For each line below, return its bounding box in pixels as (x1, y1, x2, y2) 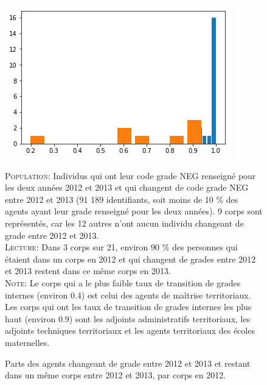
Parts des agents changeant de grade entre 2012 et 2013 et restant (5, 356, 251, 369)
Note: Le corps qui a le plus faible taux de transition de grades (5, 276, 241, 289)
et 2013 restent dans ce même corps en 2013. (5, 264, 171, 277)
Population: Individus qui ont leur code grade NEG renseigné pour (5, 169, 256, 182)
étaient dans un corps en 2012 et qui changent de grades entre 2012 (5, 252, 256, 265)
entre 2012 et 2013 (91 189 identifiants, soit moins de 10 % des (5, 192, 238, 205)
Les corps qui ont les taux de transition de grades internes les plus (5, 300, 252, 313)
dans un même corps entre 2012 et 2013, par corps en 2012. (5, 369, 226, 381)
